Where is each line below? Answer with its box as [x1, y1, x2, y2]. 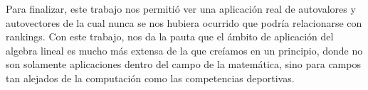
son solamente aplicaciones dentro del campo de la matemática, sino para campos [6, 57, 361, 72]
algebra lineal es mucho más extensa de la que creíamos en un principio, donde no [6, 43, 363, 57]
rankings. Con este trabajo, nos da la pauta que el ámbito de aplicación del [6, 29, 334, 44]
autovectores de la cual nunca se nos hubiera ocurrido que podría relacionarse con [6, 15, 362, 30]
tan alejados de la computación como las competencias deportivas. [6, 70, 295, 85]
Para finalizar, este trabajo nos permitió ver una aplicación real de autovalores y [6, 1, 356, 16]
